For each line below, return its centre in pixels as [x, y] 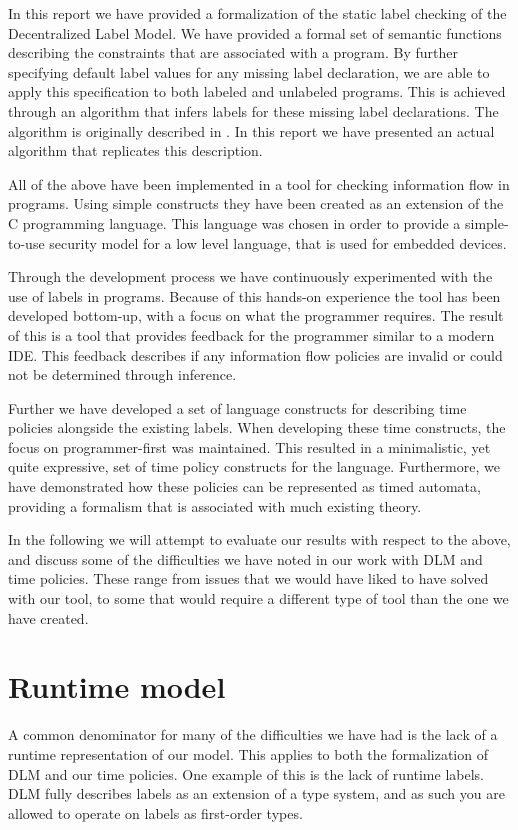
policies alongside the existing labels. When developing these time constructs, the [257, 427]
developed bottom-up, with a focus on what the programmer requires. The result [256, 315]
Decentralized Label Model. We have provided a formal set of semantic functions [255, 32]
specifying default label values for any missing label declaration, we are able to [249, 71]
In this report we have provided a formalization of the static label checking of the [257, 13]
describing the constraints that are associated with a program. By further [233, 52]
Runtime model [117, 686]
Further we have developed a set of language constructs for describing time [237, 407]
